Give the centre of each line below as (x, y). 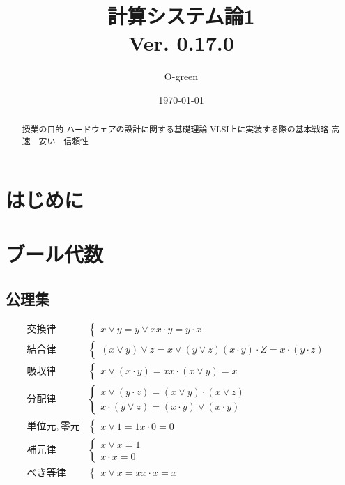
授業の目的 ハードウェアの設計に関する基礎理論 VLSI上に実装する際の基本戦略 (175, 129)
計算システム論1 (181, 16)
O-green (181, 76)
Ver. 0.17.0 (181, 43)
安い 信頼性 (63, 140)
